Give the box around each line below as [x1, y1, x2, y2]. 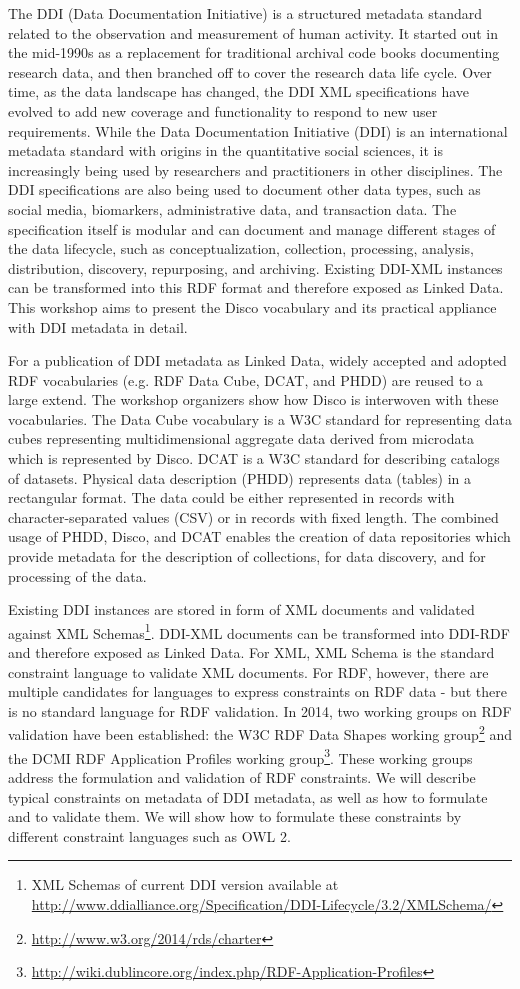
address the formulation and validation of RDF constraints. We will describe [8, 766, 476, 787]
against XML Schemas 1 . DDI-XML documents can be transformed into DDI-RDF [8, 619, 510, 643]
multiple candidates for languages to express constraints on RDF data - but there [8, 681, 507, 702]
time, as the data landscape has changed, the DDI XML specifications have [8, 81, 469, 102]
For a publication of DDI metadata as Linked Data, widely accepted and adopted [8, 350, 507, 371]
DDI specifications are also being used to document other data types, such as [8, 179, 481, 200]
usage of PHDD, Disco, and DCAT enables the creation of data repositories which [8, 526, 511, 547]
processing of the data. [8, 565, 147, 586]
